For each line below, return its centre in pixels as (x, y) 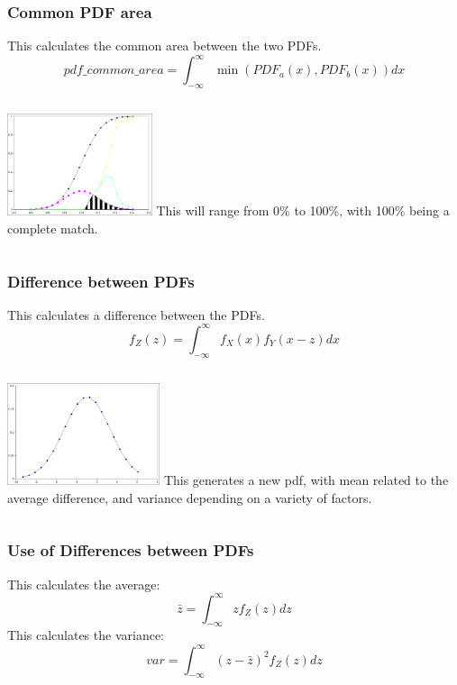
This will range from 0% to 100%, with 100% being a (303, 210)
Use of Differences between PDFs (131, 550)
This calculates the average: (84, 584)
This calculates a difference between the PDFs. (136, 314)
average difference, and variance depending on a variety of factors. (190, 497)
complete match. (53, 228)
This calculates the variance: (86, 635)
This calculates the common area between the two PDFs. (165, 46)
